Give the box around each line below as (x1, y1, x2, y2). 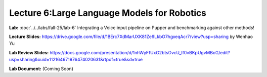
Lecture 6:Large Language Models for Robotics (9, 7, 207, 18)
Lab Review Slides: (9, 49, 49, 55)
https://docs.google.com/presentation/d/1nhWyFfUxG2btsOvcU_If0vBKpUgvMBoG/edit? (49, 49, 230, 55)
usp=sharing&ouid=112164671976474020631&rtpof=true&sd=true (9, 57, 143, 63)
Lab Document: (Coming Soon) (9, 66, 74, 72)
